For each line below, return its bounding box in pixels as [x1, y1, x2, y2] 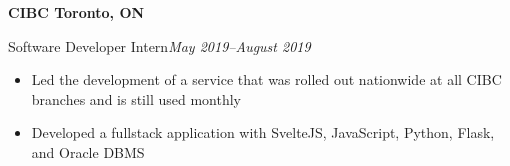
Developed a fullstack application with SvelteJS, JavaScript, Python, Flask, [31, 122, 495, 143]
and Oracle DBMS [31, 141, 145, 162]
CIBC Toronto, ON [8, 2, 145, 22]
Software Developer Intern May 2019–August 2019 [8, 35, 311, 56]
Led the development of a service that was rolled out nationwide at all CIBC [31, 69, 502, 90]
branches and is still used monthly [31, 88, 241, 109]
